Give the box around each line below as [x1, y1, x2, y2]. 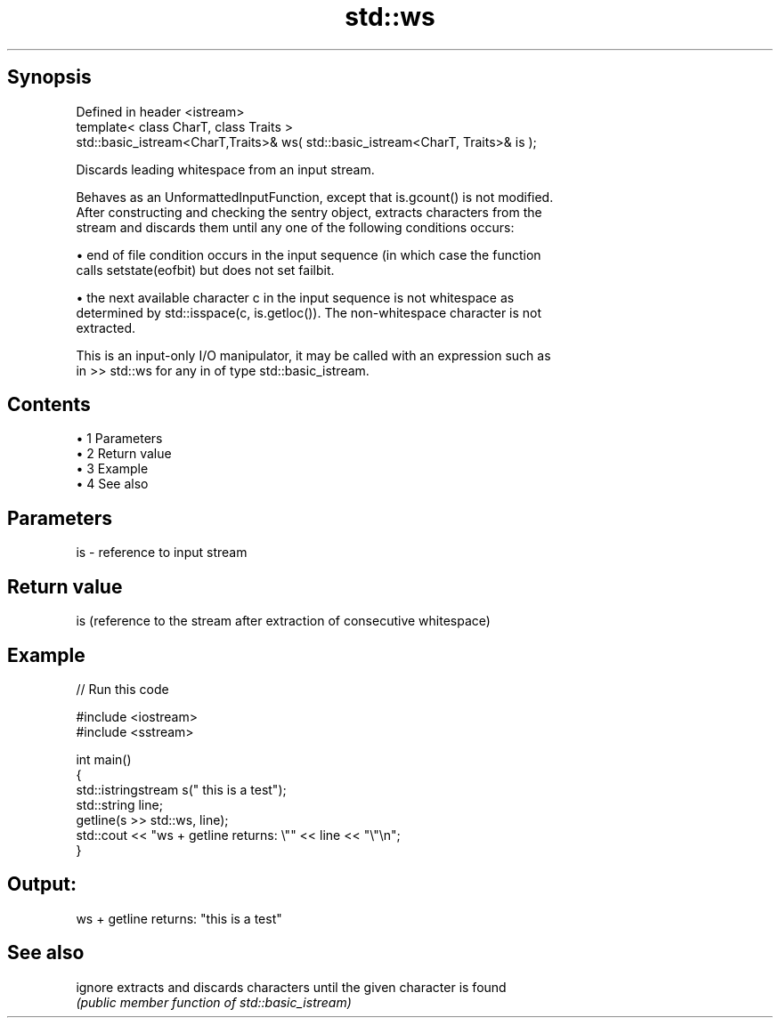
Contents [7, 393, 91, 416]
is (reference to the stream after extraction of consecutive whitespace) [76, 613, 491, 629]
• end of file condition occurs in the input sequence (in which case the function [76, 246, 541, 262]
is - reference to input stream [76, 545, 248, 561]
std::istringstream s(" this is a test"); [76, 781, 287, 797]
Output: [7, 873, 77, 896]
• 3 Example [76, 461, 149, 477]
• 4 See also [76, 476, 149, 492]
